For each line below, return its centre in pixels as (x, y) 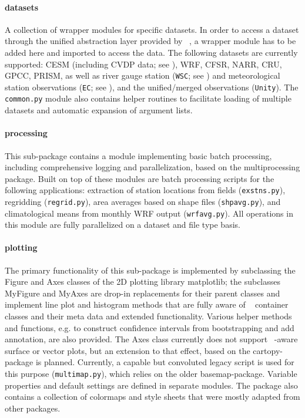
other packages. (33, 408)
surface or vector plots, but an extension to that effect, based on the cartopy (143, 350)
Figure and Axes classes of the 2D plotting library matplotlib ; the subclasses (143, 282)
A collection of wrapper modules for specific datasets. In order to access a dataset (152, 29)
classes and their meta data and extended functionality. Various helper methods (148, 316)
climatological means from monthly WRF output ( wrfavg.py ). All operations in (149, 213)
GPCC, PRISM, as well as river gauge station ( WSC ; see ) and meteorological (143, 75)
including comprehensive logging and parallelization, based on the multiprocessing (152, 167)
